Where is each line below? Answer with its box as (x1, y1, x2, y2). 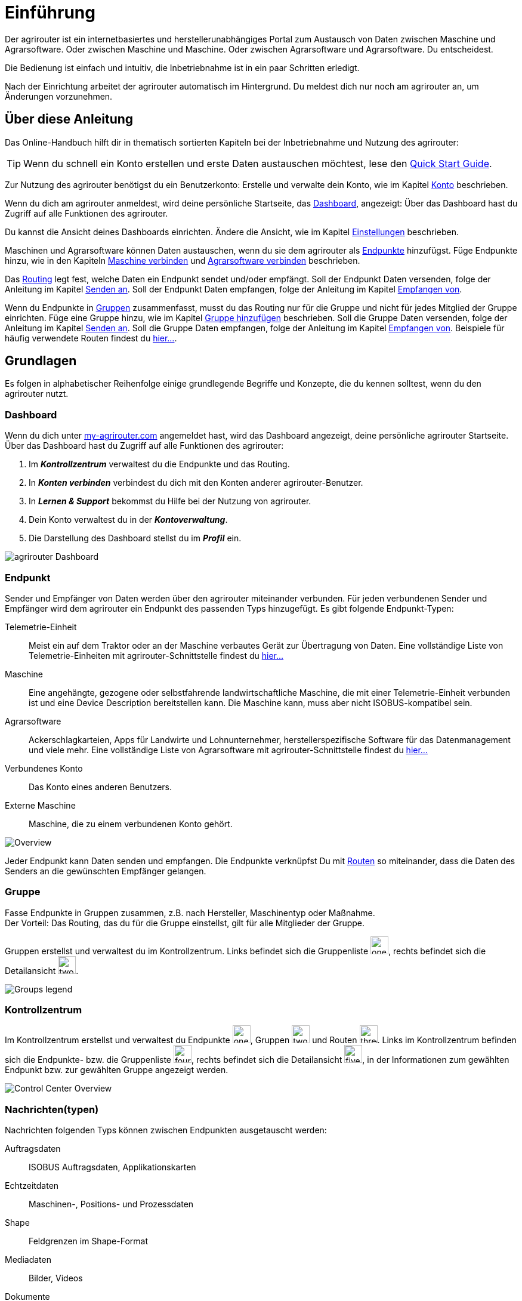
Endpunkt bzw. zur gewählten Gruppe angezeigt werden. (5, 1065, 228, 1075)
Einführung (5, 2, 95, 23)
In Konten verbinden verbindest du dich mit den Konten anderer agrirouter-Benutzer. (29, 477, 363, 488)
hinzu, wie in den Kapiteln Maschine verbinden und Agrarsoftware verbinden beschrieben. (5, 255, 360, 266)
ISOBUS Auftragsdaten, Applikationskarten (29, 1162, 196, 1173)
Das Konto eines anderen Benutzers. (29, 781, 172, 792)
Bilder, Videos (29, 1273, 83, 1284)
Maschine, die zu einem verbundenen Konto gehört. (29, 818, 233, 829)
